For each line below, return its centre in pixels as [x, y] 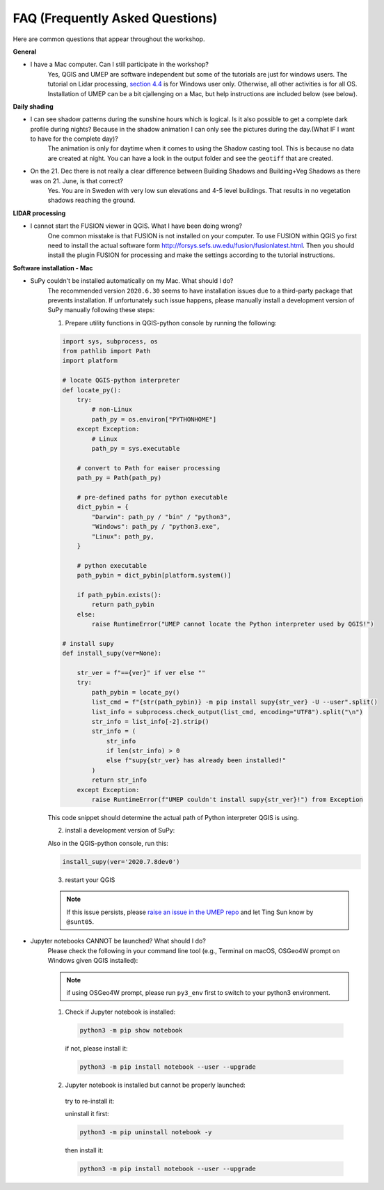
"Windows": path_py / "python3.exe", [156, 527]
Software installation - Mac [53, 268]
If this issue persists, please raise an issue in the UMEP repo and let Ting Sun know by [190, 912]
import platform [90, 361]
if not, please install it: [96, 1049]
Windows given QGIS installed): [93, 961]
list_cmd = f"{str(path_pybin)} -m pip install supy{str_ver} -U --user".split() [235, 702]
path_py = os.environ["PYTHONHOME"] [154, 419]
